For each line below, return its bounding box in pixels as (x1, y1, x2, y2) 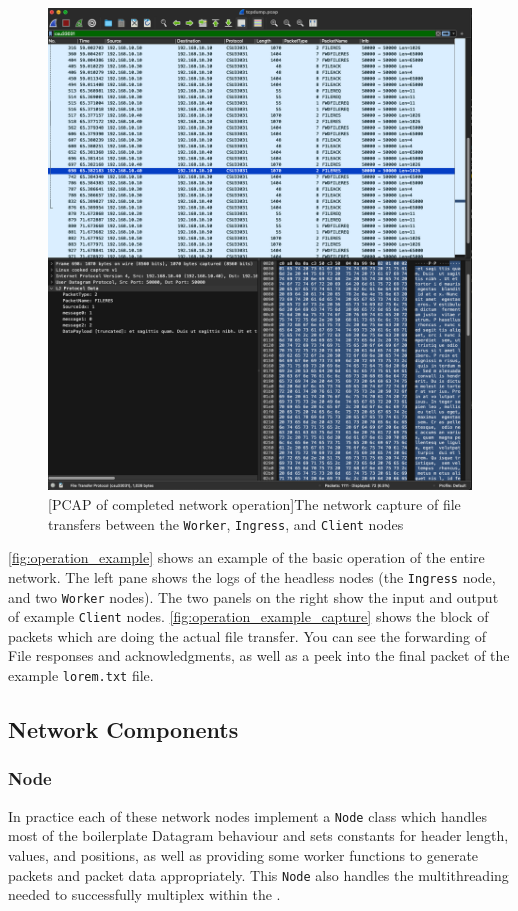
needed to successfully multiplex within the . (8, 884, 281, 905)
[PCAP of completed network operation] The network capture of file (48, 494, 461, 514)
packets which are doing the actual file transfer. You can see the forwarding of (8, 625, 486, 646)
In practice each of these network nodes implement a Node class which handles (8, 805, 487, 826)
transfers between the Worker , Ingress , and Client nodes (48, 513, 404, 534)
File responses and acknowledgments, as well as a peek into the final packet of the (8, 645, 510, 666)
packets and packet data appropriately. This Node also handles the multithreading (8, 864, 509, 885)
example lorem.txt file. (8, 665, 154, 685)
